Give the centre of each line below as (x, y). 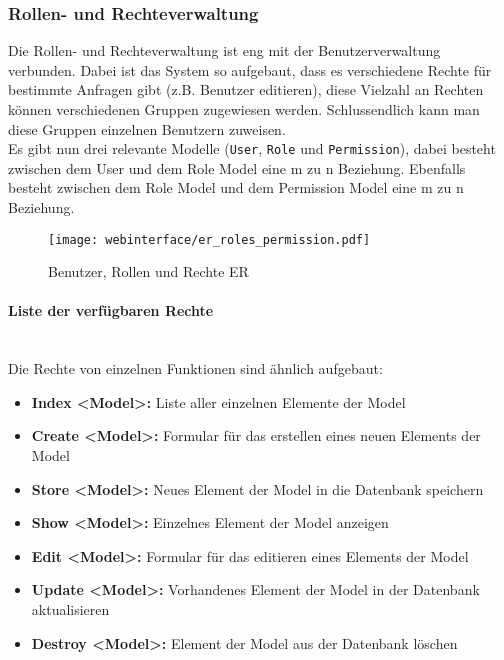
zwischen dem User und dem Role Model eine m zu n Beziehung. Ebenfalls (237, 167)
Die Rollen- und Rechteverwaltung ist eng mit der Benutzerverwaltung (224, 50)
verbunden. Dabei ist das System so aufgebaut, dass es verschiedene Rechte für (250, 69)
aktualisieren (70, 609)
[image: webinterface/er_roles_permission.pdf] (209, 239)
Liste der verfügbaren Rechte (111, 310)
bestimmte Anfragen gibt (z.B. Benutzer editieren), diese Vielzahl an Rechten (246, 89)
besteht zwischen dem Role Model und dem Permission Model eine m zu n (236, 187)
